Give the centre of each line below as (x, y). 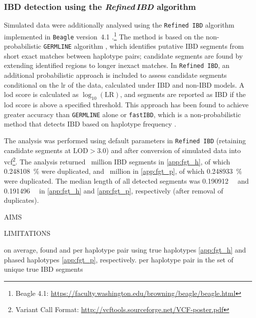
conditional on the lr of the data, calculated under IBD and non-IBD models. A (124, 84)
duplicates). (21, 200)
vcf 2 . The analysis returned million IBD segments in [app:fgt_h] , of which (117, 161)
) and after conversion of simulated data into (174, 150)
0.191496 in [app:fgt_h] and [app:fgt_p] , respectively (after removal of (114, 190)
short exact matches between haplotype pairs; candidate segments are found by (124, 55)
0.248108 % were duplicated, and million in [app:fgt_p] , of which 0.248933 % (123, 171)
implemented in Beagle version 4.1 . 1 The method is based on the (104, 35)
